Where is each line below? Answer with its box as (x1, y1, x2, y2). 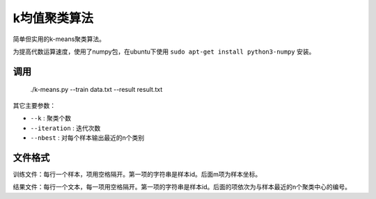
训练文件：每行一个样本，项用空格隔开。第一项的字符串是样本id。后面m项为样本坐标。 (13, 170, 262, 178)
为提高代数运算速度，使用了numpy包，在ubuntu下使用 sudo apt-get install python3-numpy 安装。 (13, 47, 315, 56)
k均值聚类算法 (13, 10, 94, 26)
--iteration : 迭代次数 (30, 124, 101, 132)
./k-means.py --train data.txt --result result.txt (30, 86, 163, 94)
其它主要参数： (13, 101, 56, 109)
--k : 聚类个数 (30, 114, 72, 122)
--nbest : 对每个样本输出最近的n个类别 (30, 133, 145, 142)
